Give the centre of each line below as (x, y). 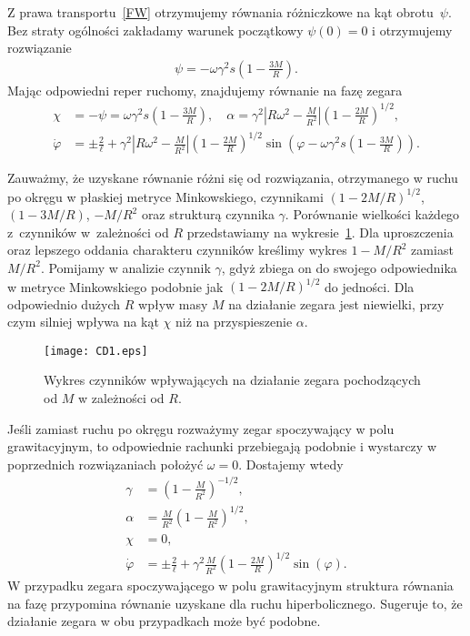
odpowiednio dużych (64, 303)
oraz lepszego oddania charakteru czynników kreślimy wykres (177, 250)
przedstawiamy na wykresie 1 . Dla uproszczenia (320, 232)
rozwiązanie (40, 48)
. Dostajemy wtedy (291, 464)
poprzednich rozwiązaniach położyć (105, 464)
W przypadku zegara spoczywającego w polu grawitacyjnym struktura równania (230, 586)
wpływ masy (173, 303)
